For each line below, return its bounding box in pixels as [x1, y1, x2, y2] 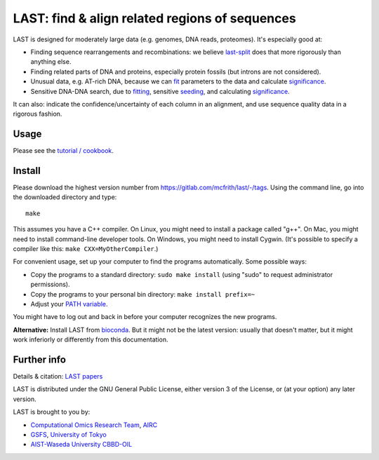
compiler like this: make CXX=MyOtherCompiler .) [13, 245, 159, 253]
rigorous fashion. [13, 109, 62, 119]
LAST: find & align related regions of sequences [13, 11, 296, 26]
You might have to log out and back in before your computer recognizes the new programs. [13, 313, 277, 321]
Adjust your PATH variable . [30, 300, 108, 308]
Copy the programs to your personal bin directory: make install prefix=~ [30, 290, 255, 298]
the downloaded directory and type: [13, 193, 117, 201]
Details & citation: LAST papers [13, 372, 103, 381]
